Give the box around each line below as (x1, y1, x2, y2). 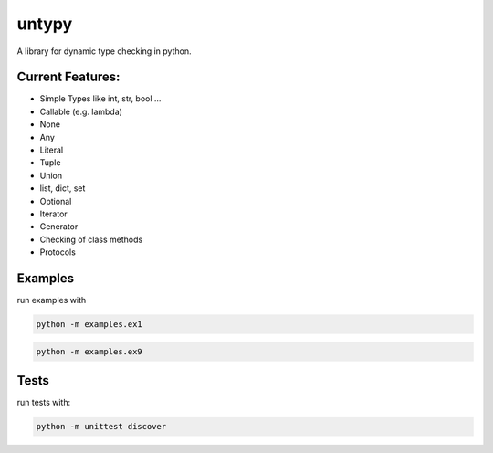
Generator (39, 221, 79, 232)
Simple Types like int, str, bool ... (39, 93, 162, 104)
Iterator (39, 208, 68, 219)
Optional (39, 195, 72, 206)
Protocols (39, 247, 77, 258)
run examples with (16, 295, 87, 306)
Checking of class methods (39, 234, 143, 245)
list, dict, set (39, 183, 86, 194)
